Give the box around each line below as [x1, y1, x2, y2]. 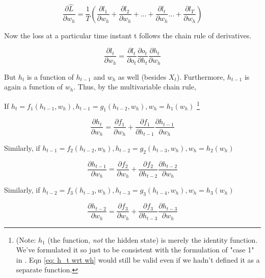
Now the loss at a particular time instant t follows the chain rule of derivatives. [4, 30, 252, 40]
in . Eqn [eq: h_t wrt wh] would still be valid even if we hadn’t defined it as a [16, 254, 260, 265]
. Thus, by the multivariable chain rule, [73, 81, 196, 92]
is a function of [26, 71, 74, 82]
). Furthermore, [176, 71, 225, 82]
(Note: [16, 234, 36, 245]
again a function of [4, 81, 63, 92]
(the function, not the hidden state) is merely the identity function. [47, 234, 258, 245]
